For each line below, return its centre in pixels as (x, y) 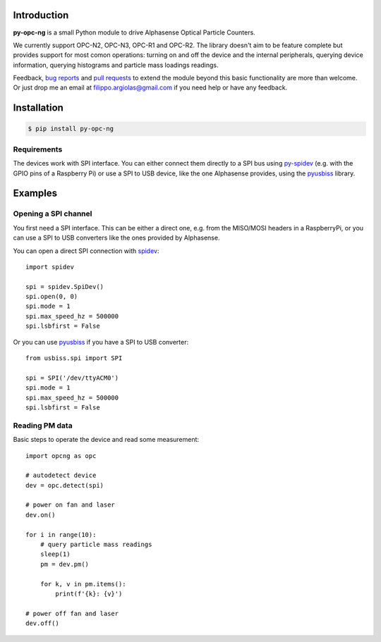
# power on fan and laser (71, 505)
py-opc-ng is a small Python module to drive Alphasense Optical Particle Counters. (134, 32)
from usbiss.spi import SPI (74, 358)
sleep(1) (55, 554)
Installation (38, 108)
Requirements (38, 149)
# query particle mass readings (96, 545)
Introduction (41, 15)
